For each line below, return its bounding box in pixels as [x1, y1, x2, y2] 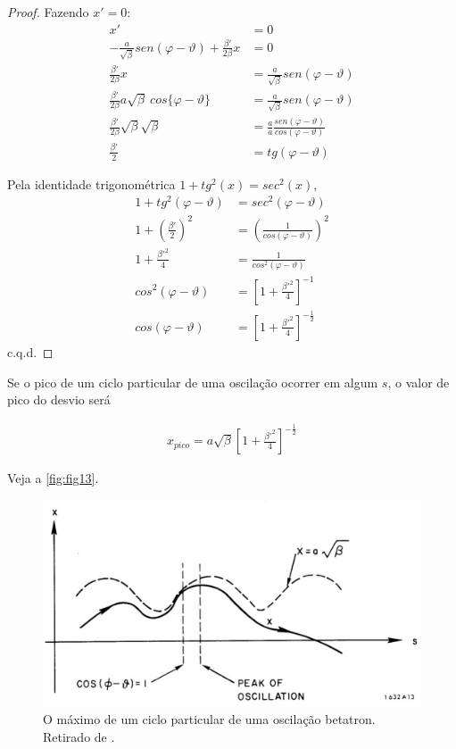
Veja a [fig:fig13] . [7, 469, 99, 487]
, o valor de [387, 372, 450, 391]
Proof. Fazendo [7, 3, 89, 21]
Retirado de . [43, 727, 115, 745]
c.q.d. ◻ [7, 342, 54, 361]
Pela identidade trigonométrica [7, 174, 176, 193]
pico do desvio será [7, 390, 111, 409]
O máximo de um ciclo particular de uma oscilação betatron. [43, 710, 376, 728]
